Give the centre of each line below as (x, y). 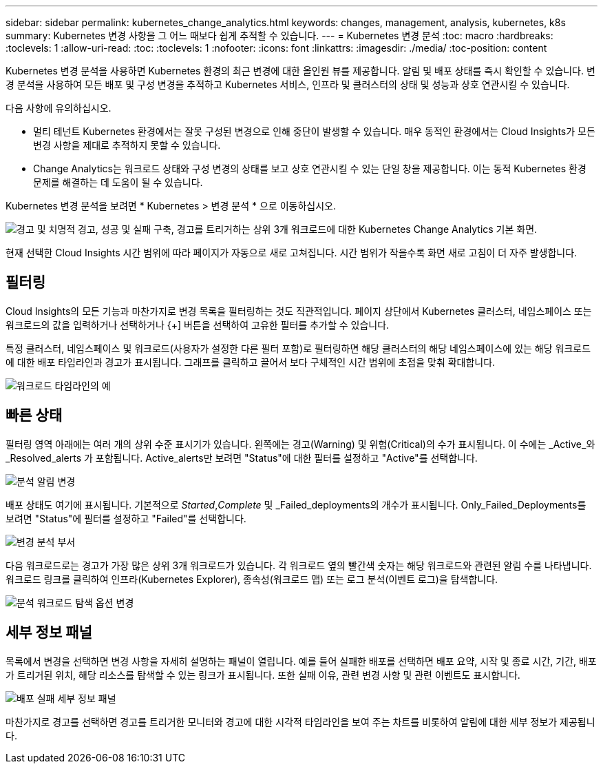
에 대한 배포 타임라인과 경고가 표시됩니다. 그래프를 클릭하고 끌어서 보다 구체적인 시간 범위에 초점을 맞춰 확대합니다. (251, 362)
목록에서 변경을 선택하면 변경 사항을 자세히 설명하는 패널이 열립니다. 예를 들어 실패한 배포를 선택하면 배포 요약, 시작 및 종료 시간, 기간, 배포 (301, 661)
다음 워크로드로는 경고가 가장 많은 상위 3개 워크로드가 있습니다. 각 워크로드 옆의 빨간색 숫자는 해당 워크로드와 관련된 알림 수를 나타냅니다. (299, 565)
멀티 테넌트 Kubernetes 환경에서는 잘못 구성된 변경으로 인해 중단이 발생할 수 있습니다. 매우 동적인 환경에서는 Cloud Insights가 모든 (314, 131)
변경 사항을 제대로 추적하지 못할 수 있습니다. (127, 145)
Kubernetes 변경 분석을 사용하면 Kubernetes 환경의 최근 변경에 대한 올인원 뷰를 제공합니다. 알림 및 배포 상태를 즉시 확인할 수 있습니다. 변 (300, 71)
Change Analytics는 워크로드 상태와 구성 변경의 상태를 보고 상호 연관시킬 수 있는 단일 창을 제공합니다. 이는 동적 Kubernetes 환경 (310, 168)
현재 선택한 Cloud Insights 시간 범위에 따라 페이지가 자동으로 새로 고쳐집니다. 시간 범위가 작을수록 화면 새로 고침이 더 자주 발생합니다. (292, 253)
